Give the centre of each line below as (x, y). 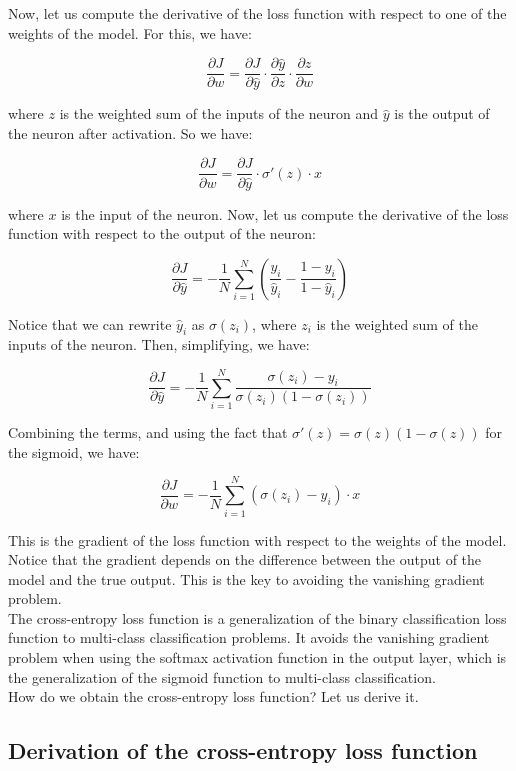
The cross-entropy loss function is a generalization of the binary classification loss (257, 617)
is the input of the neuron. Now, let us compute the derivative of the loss (285, 213)
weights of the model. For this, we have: (130, 32)
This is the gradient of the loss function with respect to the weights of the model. (257, 539)
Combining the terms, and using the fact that (148, 432)
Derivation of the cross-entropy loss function (243, 750)
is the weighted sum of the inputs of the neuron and (219, 113)
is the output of (442, 113)
